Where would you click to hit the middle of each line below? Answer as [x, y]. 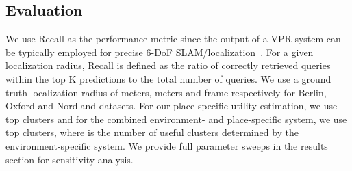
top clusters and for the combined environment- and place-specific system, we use [176, 119]
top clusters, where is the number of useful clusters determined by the [152, 132]
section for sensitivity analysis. [70, 159]
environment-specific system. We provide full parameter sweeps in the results [167, 145]
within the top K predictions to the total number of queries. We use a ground [168, 78]
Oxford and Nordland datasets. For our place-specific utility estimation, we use [172, 106]
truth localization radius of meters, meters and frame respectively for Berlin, [166, 92]
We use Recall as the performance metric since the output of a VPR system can [173, 39]
